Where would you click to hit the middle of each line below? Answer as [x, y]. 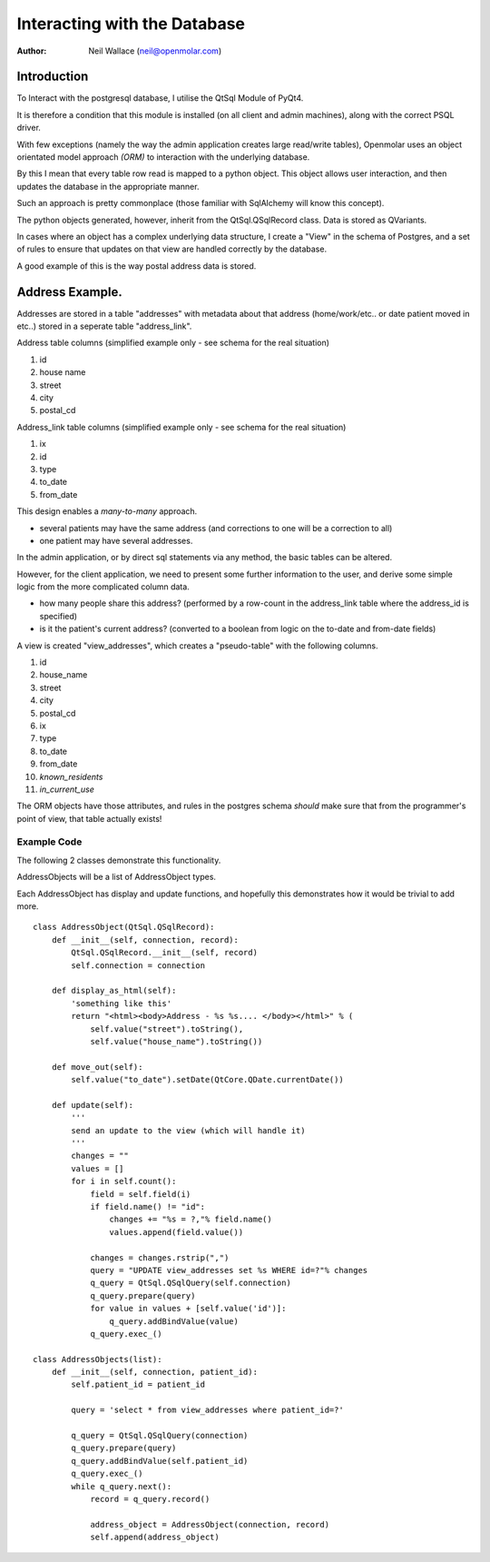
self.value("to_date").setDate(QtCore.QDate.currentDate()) [207, 1080]
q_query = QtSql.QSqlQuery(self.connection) [191, 1283]
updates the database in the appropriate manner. [108, 186]
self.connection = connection [138, 965]
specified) [58, 616]
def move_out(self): [97, 1067]
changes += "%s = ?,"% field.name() [191, 1220]
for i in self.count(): [124, 1181]
